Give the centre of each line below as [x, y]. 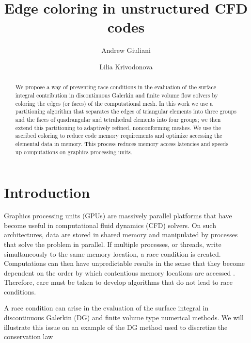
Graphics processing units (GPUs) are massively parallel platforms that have [118, 216]
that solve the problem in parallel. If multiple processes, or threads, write [113, 244]
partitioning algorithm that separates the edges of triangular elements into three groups [126, 111]
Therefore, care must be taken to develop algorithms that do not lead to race [118, 282]
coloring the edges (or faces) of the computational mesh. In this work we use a [114, 103]
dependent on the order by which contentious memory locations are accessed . [119, 272]
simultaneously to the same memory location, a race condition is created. [112, 253]
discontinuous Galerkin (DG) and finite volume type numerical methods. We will [124, 318]
